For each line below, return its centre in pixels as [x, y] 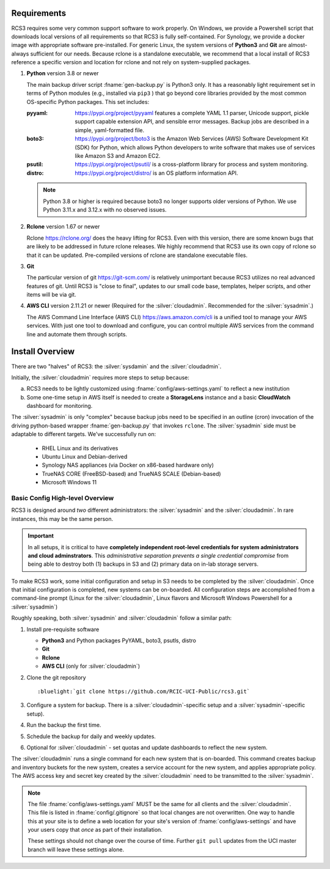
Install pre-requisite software [63, 629]
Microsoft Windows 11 [69, 483]
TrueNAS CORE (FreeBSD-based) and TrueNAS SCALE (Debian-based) [131, 473]
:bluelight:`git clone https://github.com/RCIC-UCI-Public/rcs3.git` [144, 691]
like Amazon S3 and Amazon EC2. [118, 155]
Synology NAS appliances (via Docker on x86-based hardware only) [128, 465]
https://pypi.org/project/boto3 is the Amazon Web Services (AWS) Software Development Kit [192, 139]
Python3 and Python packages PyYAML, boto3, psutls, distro [119, 641]
